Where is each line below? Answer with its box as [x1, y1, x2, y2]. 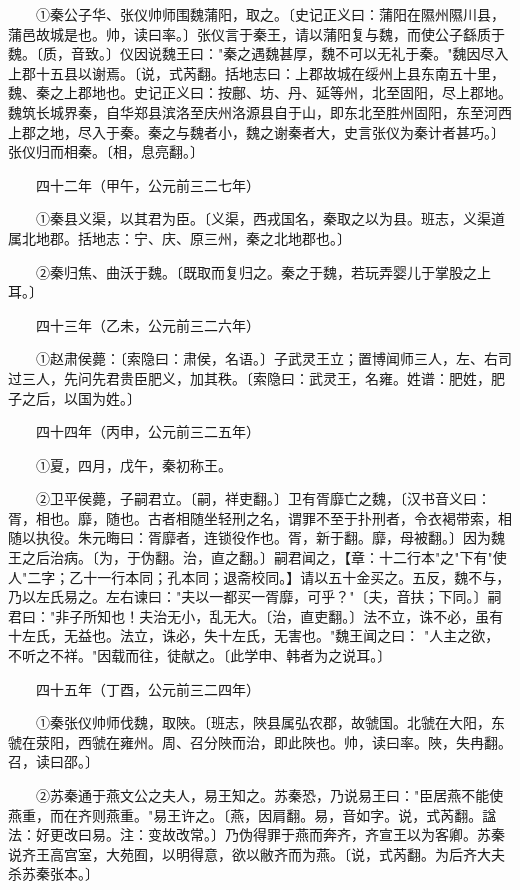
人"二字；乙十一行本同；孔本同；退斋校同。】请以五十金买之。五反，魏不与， [8, 566, 511, 587]
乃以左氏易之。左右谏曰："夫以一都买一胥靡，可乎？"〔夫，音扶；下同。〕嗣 [8, 586, 502, 607]
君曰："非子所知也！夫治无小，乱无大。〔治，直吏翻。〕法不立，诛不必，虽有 [8, 605, 504, 626]
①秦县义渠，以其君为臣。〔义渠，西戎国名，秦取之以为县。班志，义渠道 [35, 208, 505, 229]
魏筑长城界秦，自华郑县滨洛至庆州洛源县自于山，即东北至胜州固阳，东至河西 [8, 101, 512, 122]
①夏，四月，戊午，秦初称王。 [35, 454, 232, 475]
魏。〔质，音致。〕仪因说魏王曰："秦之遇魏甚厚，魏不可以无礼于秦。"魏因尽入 [8, 43, 509, 64]
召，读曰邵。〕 [8, 751, 99, 772]
